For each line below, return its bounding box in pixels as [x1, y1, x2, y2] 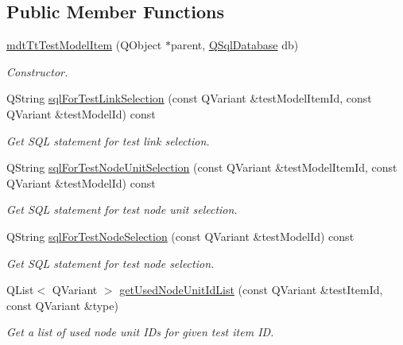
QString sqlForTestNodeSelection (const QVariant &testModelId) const [6, 227, 355, 244]
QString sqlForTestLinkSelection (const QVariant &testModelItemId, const [6, 90, 372, 107]
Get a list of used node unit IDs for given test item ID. [6, 324, 274, 340]
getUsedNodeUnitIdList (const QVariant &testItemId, [119, 281, 383, 298]
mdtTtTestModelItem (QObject [6, 37, 162, 53]
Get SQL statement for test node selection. [6, 254, 215, 271]
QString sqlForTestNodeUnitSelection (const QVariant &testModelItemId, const [6, 159, 397, 176]
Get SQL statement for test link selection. [6, 132, 210, 149]
